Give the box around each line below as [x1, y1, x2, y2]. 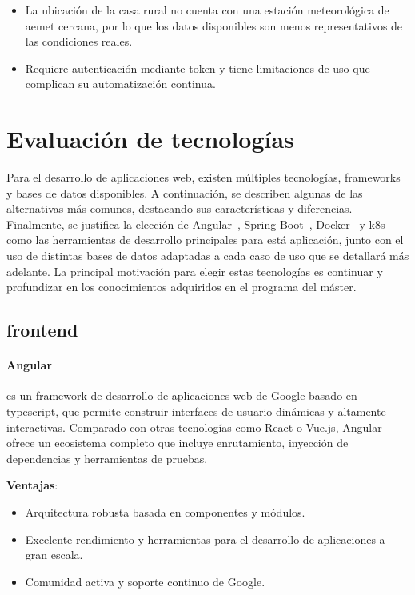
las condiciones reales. [25, 33, 133, 50]
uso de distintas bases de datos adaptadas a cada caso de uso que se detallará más [6, 247, 409, 264]
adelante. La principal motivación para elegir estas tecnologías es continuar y [6, 262, 383, 279]
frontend [6, 317, 78, 342]
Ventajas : [6, 477, 58, 493]
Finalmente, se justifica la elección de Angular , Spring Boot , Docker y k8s [6, 215, 385, 232]
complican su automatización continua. [25, 75, 216, 92]
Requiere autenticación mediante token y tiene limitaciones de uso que [25, 59, 370, 76]
